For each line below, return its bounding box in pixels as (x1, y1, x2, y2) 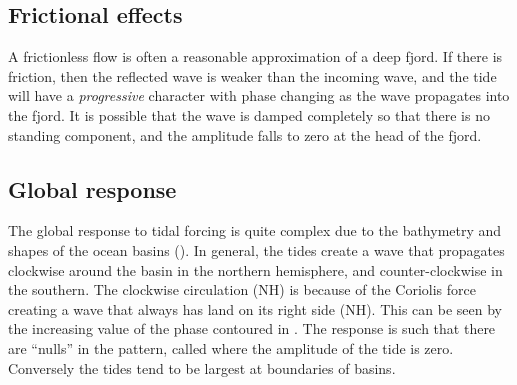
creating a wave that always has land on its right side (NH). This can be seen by (8, 298, 502, 319)
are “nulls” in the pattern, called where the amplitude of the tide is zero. (8, 337, 454, 358)
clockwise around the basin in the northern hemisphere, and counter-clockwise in (8, 259, 503, 280)
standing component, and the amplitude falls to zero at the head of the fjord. (8, 124, 482, 145)
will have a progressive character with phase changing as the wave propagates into (8, 85, 510, 106)
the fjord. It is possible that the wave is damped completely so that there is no (8, 104, 490, 125)
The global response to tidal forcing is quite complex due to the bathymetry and (8, 220, 502, 241)
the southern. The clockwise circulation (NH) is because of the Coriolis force (8, 279, 476, 300)
